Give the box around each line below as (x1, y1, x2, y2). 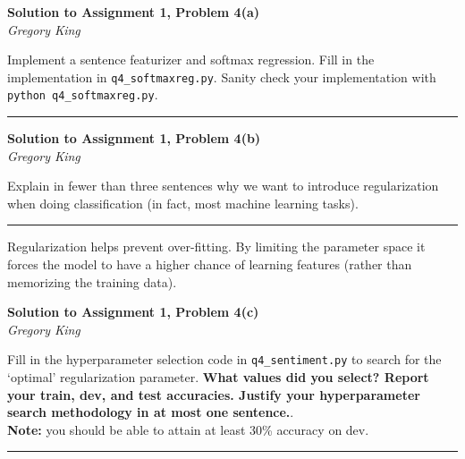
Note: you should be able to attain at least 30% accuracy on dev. (7, 420, 369, 438)
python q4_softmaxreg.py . (7, 85, 158, 104)
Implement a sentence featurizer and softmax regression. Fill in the (7, 50, 375, 69)
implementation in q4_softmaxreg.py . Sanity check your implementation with (7, 67, 436, 86)
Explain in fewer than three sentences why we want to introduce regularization (7, 176, 439, 195)
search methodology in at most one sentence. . (7, 403, 294, 421)
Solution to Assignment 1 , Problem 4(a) (7, 3, 259, 21)
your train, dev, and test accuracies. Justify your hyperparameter (7, 385, 420, 404)
